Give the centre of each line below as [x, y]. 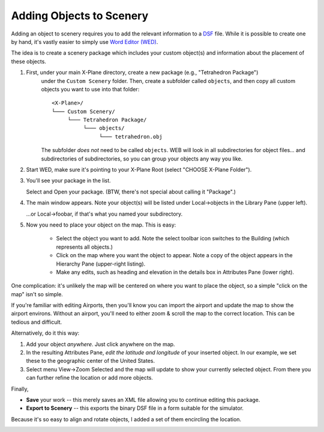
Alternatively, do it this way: [45, 333]
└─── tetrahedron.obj [131, 136]
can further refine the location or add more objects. [89, 378]
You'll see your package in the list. [68, 181]
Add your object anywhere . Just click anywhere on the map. [100, 344]
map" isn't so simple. [37, 294]
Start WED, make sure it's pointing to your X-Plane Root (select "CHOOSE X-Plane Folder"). [139, 170]
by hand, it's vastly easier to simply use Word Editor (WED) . [85, 41]
